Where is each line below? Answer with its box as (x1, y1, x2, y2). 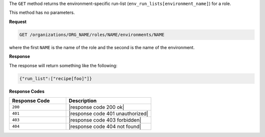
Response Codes (9, 88, 45, 94)
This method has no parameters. (9, 10, 75, 16)
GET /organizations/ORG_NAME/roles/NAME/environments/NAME (19, 32, 164, 37)
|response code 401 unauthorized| (69, 110, 148, 117)
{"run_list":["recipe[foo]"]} (19, 76, 92, 81)
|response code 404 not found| (69, 123, 141, 130)
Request (9, 19, 27, 25)
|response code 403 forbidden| (69, 116, 142, 123)
